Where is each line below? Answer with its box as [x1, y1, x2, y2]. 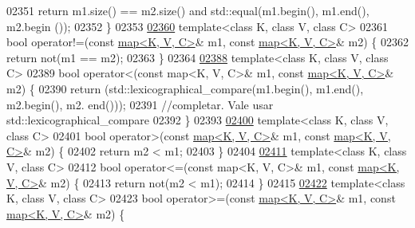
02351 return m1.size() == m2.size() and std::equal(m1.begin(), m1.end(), [6, 2, 370, 18]
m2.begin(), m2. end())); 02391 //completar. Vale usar [6, 96, 274, 112]
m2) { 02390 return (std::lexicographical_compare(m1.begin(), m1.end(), [6, 80, 364, 96]
